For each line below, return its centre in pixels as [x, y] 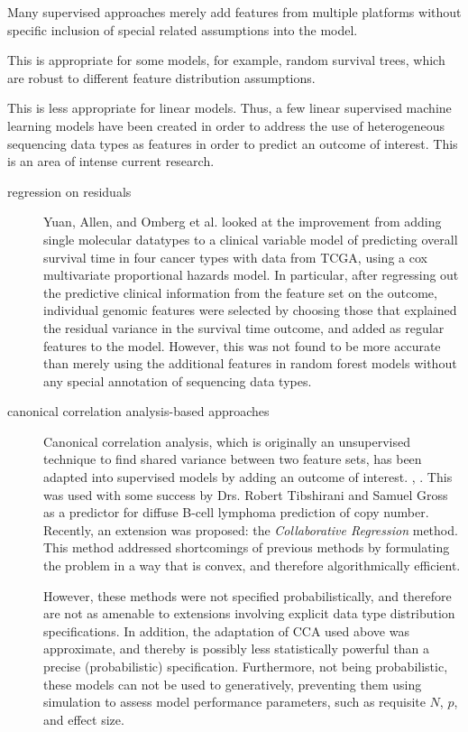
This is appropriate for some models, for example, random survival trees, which [226, 60]
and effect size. [84, 719]
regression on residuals [69, 191]
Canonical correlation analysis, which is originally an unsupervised [227, 441]
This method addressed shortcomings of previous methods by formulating [247, 547]
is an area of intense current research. [111, 161]
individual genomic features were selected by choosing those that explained [250, 310]
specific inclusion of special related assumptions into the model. [183, 29]
